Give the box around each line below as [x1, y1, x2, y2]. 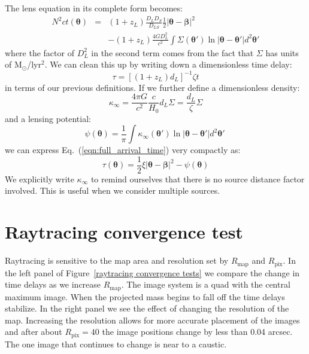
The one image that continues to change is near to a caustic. [5, 337, 227, 350]
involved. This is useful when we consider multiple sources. [5, 184, 220, 197]
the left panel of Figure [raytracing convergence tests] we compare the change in [5, 266, 300, 279]
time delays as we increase [5, 278, 101, 291]
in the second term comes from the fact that [91, 46, 254, 59]
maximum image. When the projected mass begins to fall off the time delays [5, 290, 285, 303]
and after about [5, 325, 62, 338]
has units [265, 46, 299, 59]
